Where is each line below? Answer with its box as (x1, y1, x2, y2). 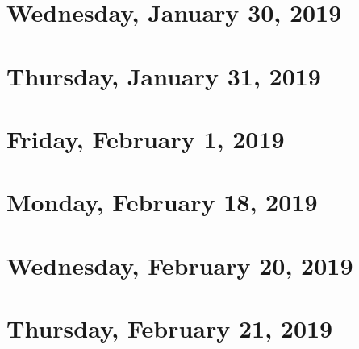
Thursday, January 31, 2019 (6, 59, 321, 92)
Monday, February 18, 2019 (6, 185, 318, 218)
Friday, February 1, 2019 (6, 122, 285, 155)
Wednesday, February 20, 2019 (6, 248, 353, 281)
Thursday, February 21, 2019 (6, 312, 333, 345)
